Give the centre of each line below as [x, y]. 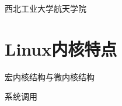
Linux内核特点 [61, 48]
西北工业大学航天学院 [46, 8]
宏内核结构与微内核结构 [50, 76]
